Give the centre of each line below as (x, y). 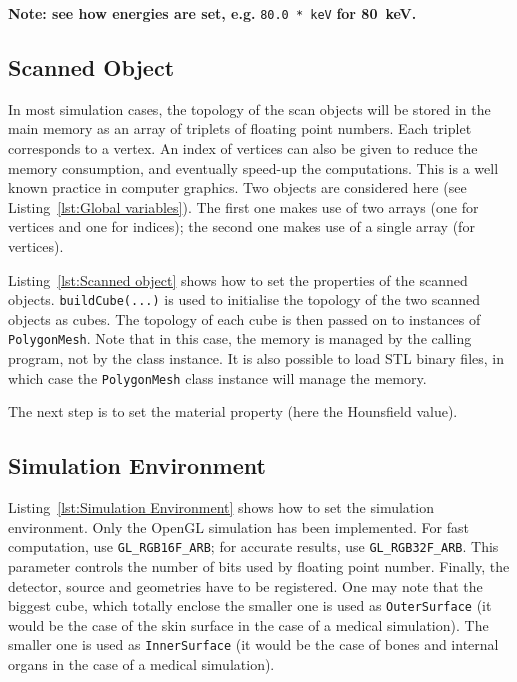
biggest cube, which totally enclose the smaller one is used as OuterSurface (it (250, 605)
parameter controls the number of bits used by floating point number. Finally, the (259, 566)
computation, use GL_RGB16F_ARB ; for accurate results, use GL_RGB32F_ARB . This (253, 546)
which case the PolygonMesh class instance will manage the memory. (217, 377)
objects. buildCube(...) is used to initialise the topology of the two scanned (244, 299)
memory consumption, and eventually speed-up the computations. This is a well (253, 167)
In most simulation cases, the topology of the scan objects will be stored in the (249, 108)
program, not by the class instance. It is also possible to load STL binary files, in (256, 358)
